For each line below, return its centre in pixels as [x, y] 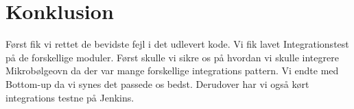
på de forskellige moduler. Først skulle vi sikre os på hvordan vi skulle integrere [172, 57]
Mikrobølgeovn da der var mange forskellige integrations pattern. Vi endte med [172, 71]
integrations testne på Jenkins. [70, 97]
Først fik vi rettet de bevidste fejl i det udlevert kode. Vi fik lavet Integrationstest [177, 44]
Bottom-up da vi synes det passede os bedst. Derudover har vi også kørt [157, 83]
